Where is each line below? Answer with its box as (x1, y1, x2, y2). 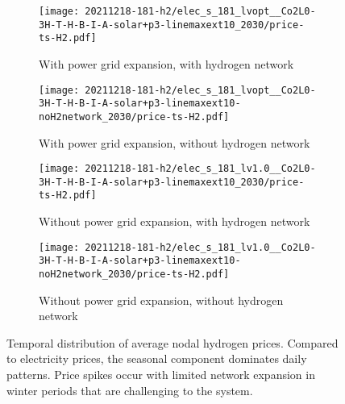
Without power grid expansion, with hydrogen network (39, 213, 310, 230)
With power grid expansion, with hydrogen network (39, 55, 294, 72)
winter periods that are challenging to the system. (6, 381, 253, 398)
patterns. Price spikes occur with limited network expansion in (6, 366, 315, 383)
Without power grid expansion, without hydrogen (39, 291, 284, 308)
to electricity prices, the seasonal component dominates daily (6, 350, 307, 367)
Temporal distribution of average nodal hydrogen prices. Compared (6, 334, 339, 351)
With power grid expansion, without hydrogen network (39, 134, 310, 151)
